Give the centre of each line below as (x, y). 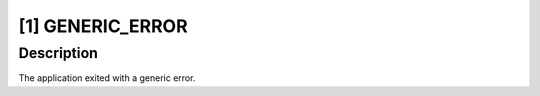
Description (58, 53)
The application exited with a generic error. (107, 78)
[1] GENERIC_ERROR (103, 26)
